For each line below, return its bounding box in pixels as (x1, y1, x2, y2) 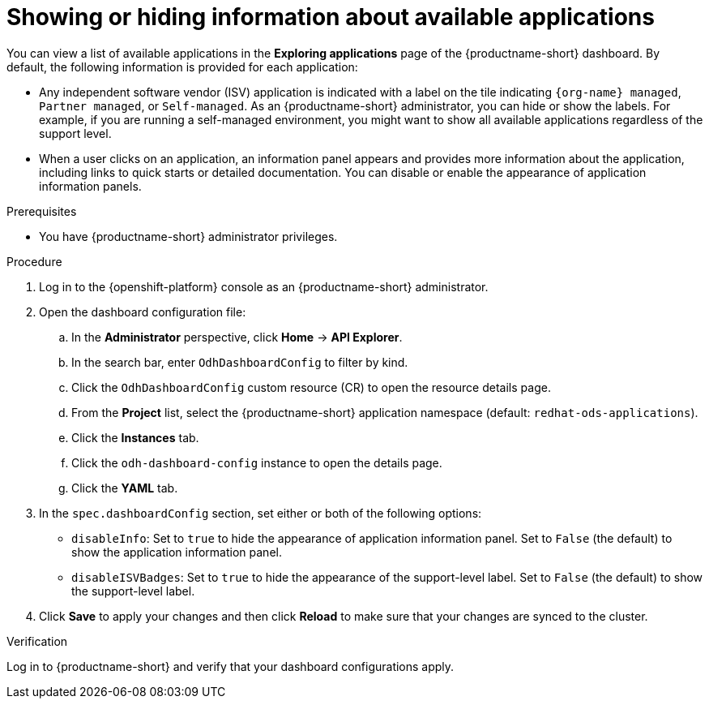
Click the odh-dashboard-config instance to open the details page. (71, 455, 442, 470)
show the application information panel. (71, 544, 282, 559)
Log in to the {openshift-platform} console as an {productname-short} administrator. (39, 279, 489, 294)
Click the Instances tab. (71, 430, 199, 445)
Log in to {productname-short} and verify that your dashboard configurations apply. (6, 659, 455, 673)
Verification (6, 634, 68, 648)
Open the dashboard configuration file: (39, 304, 246, 319)
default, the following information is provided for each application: (6, 59, 358, 74)
